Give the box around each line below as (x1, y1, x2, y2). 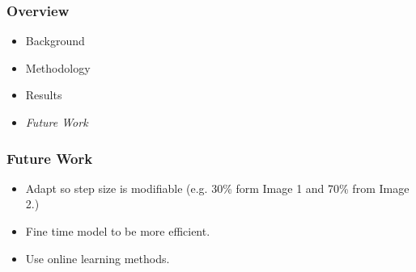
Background (25, 32, 85, 49)
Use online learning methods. (25, 249, 170, 266)
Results (25, 86, 62, 103)
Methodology (25, 59, 91, 76)
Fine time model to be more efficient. (25, 223, 210, 239)
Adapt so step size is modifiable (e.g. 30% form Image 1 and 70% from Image (25, 179, 410, 196)
